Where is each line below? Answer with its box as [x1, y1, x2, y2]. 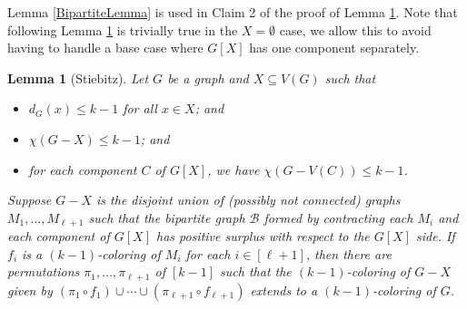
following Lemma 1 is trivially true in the [7, 20, 238, 39]
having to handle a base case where [7, 38, 204, 57]
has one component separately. [249, 38, 420, 57]
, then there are [305, 244, 392, 263]
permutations [7, 262, 80, 281]
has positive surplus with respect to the [155, 227, 370, 246]
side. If [416, 227, 455, 246]
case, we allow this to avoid [279, 20, 432, 39]
